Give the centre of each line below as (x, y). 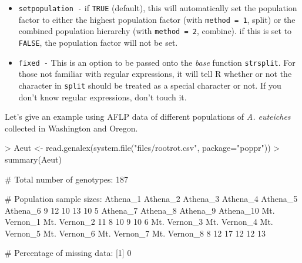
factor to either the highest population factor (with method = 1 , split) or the (157, 19)
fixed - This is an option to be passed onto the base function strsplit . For (157, 62)
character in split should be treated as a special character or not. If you (150, 85)
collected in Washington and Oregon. (71, 128)
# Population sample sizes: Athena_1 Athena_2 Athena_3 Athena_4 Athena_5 (151, 199)
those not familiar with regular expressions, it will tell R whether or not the (155, 74)
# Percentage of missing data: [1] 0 (68, 253)
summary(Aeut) (33, 159)
